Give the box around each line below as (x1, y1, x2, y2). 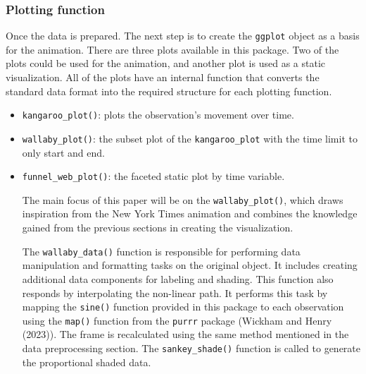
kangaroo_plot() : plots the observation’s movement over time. (22, 107, 294, 122)
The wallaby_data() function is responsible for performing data (22, 243, 301, 258)
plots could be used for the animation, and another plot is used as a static (6, 56, 325, 71)
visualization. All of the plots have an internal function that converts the (6, 70, 320, 85)
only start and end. (22, 145, 105, 159)
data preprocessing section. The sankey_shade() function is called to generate (22, 341, 361, 355)
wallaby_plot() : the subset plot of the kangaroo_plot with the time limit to (22, 131, 358, 145)
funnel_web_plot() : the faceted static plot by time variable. (22, 169, 285, 183)
